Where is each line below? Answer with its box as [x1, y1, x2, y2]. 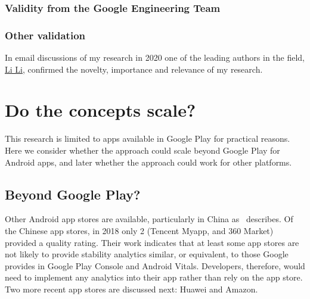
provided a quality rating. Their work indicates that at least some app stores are [5, 236, 299, 248]
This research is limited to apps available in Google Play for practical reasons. [5, 132, 290, 145]
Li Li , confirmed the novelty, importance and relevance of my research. [5, 63, 263, 75]
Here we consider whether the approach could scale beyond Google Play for [5, 144, 280, 156]
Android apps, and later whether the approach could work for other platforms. [5, 155, 292, 168]
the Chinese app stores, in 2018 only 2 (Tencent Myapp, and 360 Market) [5, 224, 274, 236]
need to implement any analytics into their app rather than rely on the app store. [5, 271, 303, 284]
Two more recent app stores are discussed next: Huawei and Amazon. [5, 282, 258, 295]
